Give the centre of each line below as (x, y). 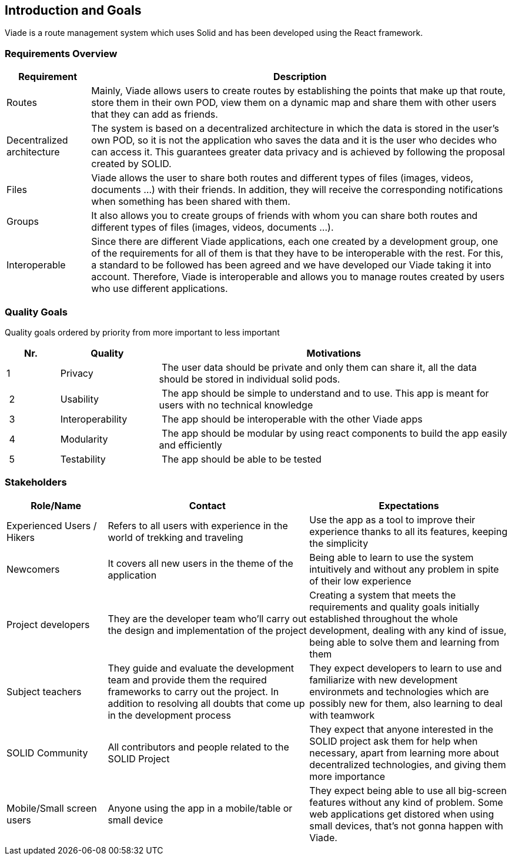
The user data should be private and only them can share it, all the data (319, 367)
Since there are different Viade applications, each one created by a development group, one (295, 242)
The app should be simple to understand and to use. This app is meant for (325, 393)
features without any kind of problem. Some (406, 802)
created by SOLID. (131, 164)
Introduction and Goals (73, 10)
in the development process (169, 715)
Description (300, 77)
